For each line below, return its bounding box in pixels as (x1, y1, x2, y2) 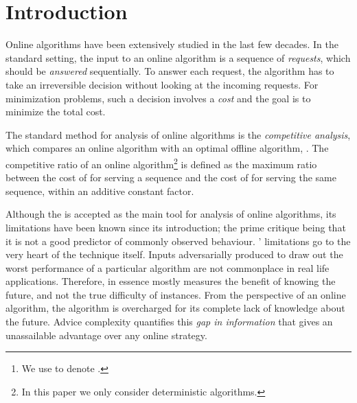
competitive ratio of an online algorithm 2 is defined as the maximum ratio (5, 154, 317, 171)
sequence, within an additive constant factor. (5, 183, 194, 198)
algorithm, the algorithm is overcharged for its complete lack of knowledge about (5, 301, 345, 315)
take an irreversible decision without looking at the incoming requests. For (5, 77, 319, 91)
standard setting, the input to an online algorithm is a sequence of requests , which (5, 50, 351, 65)
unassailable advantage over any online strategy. (5, 327, 207, 342)
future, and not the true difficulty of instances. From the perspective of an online (5, 287, 346, 301)
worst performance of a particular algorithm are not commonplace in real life (5, 260, 330, 275)
